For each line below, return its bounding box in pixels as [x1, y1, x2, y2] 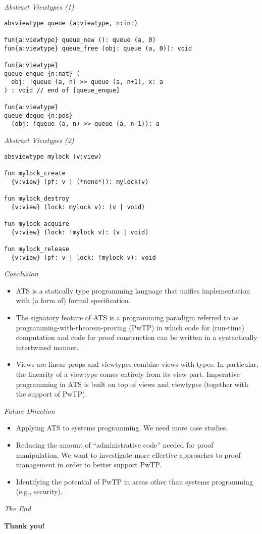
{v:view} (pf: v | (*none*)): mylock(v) [11, 178, 149, 185]
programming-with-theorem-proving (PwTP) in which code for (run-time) [16, 322, 244, 332]
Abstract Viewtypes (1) [4, 2, 74, 12]
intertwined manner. [16, 342, 79, 352]
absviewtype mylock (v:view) [4, 153, 102, 160]
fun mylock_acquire [4, 220, 69, 227]
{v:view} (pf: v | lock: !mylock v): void [11, 254, 156, 261]
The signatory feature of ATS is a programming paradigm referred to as [16, 312, 239, 323]
